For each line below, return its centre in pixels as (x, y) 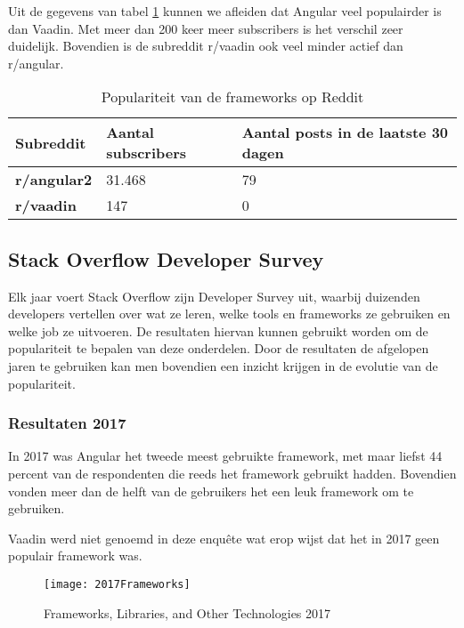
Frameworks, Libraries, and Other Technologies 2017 (187, 612)
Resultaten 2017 (67, 423)
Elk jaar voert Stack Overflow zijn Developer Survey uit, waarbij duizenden (214, 296)
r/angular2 (54, 180)
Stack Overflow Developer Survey (166, 258)
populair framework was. (75, 556)
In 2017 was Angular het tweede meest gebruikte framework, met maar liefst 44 (225, 456)
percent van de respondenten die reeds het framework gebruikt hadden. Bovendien (232, 473)
